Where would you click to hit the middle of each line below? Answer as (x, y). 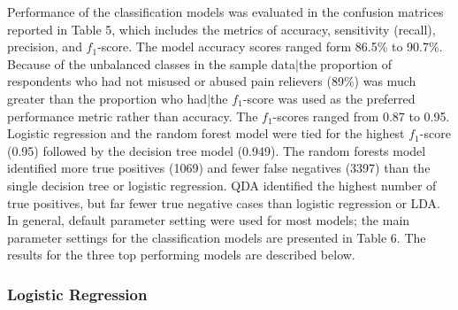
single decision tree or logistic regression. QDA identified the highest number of (222, 185)
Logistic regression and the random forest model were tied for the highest (206, 133)
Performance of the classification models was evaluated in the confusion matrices (225, 12)
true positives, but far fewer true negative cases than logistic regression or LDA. (224, 202)
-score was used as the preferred (329, 98)
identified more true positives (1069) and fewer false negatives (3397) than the (219, 168)
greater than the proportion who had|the (118, 98)
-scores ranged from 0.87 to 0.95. (361, 116)
